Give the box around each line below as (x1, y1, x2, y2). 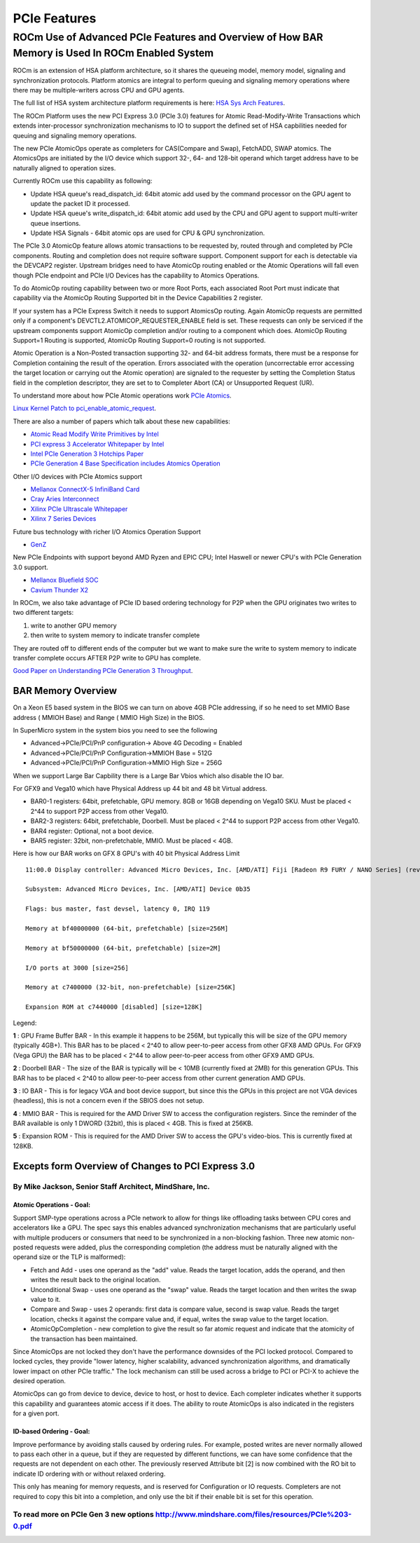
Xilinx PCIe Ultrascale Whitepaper (30, 505, 128, 513)
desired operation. (13, 1377, 66, 1385)
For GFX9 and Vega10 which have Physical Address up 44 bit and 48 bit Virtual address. (13, 784, 267, 792)
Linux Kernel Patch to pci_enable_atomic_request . (13, 404, 157, 413)
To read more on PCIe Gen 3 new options (13, 1509, 154, 1519)
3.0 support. (13, 563, 49, 571)
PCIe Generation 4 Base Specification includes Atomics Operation (30, 459, 220, 468)
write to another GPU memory (30, 621, 117, 630)
